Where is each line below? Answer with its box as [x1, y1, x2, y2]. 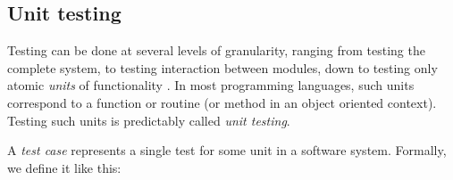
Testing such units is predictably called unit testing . [7, 110, 290, 129]
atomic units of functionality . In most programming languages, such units [7, 76, 415, 94]
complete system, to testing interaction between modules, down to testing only [7, 58, 438, 77]
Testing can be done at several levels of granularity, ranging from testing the [7, 41, 425, 60]
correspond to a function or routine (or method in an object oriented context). [7, 93, 437, 111]
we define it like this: [7, 158, 122, 176]
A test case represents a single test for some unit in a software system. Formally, [7, 141, 447, 160]
